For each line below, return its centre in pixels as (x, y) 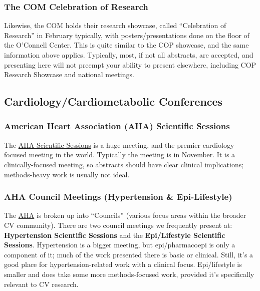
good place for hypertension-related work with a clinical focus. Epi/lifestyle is (123, 264)
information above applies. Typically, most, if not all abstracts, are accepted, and (129, 55)
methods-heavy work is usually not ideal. (67, 174)
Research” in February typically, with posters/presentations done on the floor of (127, 35)
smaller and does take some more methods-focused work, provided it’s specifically (129, 274)
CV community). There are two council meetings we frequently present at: (118, 225)
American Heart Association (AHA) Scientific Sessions (117, 126)
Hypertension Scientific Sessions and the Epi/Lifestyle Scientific (115, 235)
